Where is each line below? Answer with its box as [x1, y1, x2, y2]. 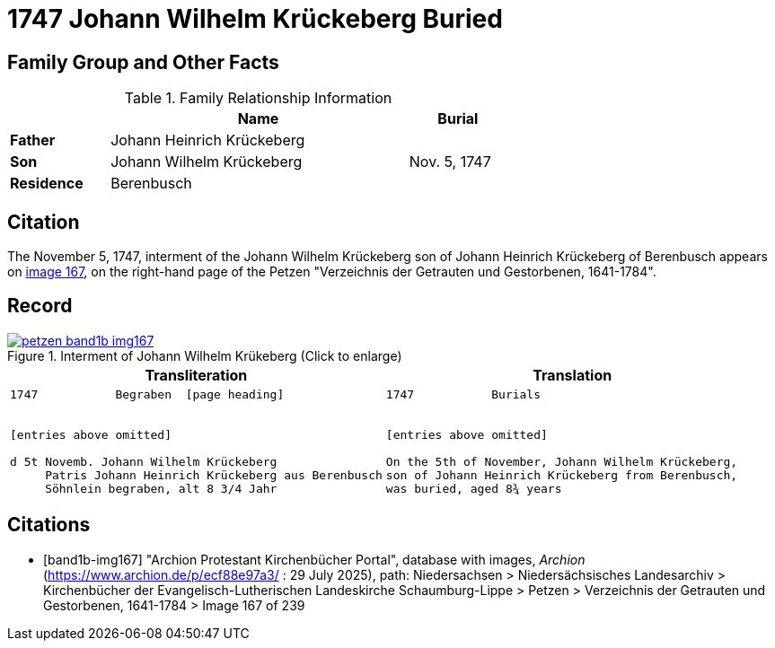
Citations [7, 513, 91, 537]
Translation [533, 365, 612, 384]
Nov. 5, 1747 [409, 153, 491, 171]
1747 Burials [385, 387, 542, 401]
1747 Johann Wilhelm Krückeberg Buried [7, 4, 503, 34]
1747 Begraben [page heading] [10, 387, 285, 401]
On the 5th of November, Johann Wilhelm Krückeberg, [385, 454, 738, 468]
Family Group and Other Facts [7, 50, 279, 74]
